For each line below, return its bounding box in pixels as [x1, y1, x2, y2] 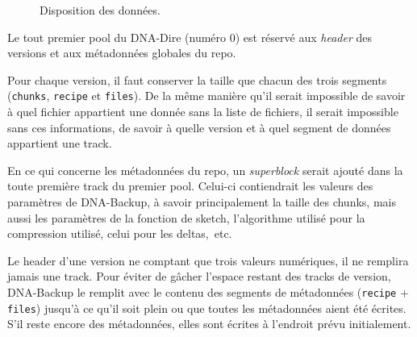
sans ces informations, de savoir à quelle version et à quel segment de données [7, 119, 391, 135]
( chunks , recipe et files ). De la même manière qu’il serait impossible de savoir [7, 87, 406, 104]
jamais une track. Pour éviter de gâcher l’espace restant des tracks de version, [7, 268, 391, 285]
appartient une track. [7, 135, 112, 152]
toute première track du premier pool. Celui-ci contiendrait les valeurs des [7, 177, 373, 194]
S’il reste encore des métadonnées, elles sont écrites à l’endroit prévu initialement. [7, 315, 411, 332]
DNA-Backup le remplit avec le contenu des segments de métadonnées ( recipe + [7, 283, 409, 300]
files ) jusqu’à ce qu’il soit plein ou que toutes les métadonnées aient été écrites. [7, 299, 407, 316]
